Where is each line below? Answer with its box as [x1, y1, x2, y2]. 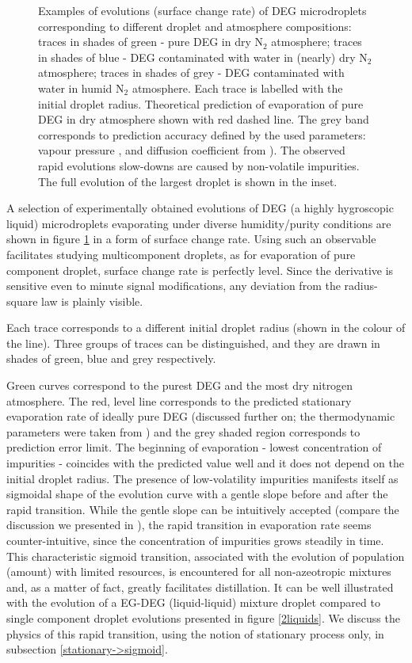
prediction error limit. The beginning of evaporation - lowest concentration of [6, 439, 382, 455]
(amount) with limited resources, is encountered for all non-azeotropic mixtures [6, 563, 391, 580]
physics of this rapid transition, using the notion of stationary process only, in [6, 625, 384, 642]
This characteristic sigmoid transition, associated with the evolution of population [6, 547, 405, 564]
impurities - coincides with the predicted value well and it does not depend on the [6, 455, 404, 471]
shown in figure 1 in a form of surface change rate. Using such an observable [6, 231, 376, 247]
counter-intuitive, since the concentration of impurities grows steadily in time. [6, 532, 384, 548]
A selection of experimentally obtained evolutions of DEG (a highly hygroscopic [6, 200, 394, 216]
